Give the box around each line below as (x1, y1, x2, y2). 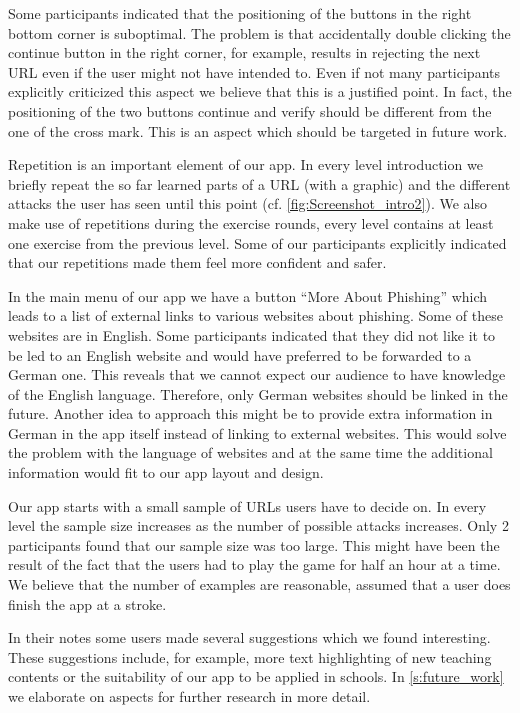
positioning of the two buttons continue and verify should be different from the (8, 100, 492, 121)
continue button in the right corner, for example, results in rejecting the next (8, 42, 481, 63)
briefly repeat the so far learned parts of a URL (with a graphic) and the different (8, 173, 511, 194)
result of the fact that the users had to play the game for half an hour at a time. (8, 554, 501, 575)
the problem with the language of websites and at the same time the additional (8, 442, 493, 463)
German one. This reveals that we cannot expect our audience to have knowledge (8, 364, 506, 385)
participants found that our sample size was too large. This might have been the (8, 534, 500, 555)
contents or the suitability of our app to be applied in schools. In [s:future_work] (8, 666, 504, 687)
